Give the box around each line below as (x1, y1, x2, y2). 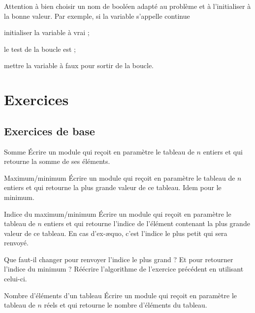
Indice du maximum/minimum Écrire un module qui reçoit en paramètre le (4, 208, 231, 219)
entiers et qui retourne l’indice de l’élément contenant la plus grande (44, 218, 250, 229)
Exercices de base (4, 123, 95, 138)
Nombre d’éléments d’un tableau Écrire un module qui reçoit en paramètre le (4, 290, 237, 300)
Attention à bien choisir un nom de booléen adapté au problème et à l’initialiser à (4, 1, 251, 11)
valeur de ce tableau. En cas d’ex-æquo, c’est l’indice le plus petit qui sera (4, 228, 227, 238)
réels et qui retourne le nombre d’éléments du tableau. (44, 300, 207, 310)
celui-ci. (4, 274, 27, 284)
